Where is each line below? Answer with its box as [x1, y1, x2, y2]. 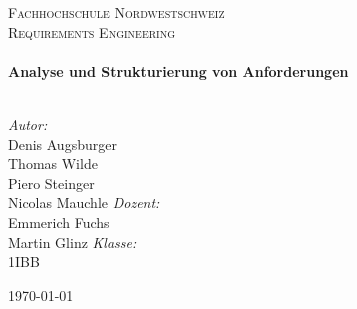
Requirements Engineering [8, 21, 176, 42]
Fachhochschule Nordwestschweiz [8, 2, 225, 22]
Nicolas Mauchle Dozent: [8, 192, 160, 213]
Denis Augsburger [8, 133, 117, 154]
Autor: [8, 113, 48, 134]
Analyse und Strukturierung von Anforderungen [8, 60, 349, 81]
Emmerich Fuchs [8, 211, 110, 232]
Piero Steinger [8, 172, 95, 193]
